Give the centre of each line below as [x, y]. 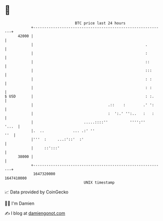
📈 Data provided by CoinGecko [37, 192]
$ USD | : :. [79, 96]
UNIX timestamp [99, 182]
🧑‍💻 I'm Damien [20, 203]
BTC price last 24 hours [100, 23]
